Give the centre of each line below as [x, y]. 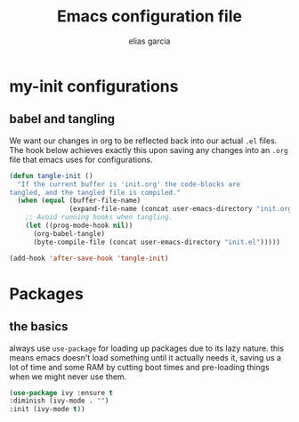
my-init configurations [94, 86]
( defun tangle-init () [51, 175]
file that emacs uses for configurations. [81, 159]
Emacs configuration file [149, 16]
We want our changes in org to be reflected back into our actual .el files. [143, 141]
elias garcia [149, 41]
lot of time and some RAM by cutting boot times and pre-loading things [139, 367]
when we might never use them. [68, 377]
